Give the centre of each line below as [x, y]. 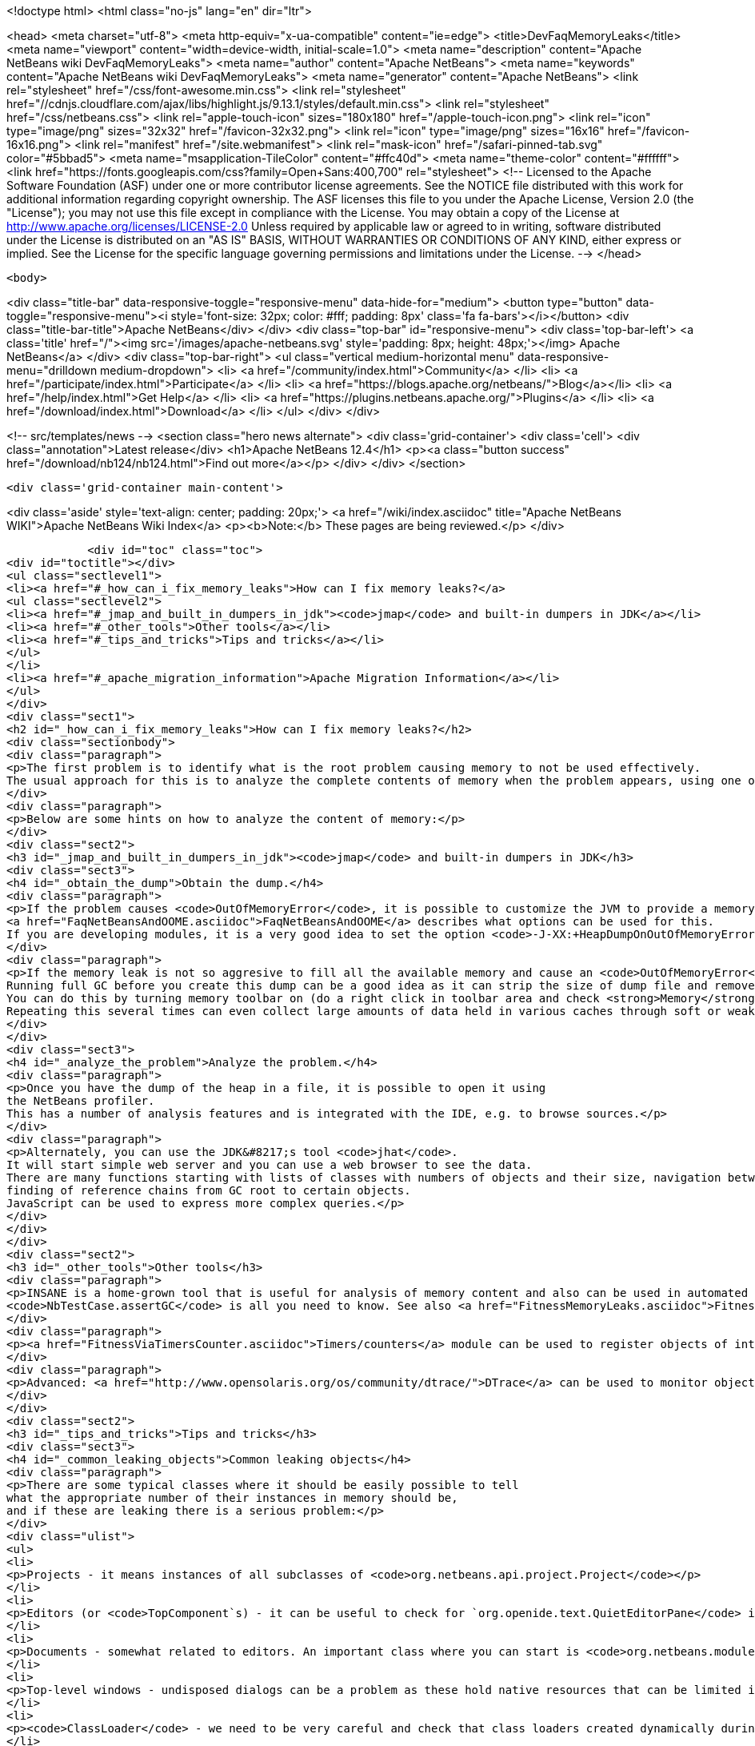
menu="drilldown [52, 370]
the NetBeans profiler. [81, 1101]
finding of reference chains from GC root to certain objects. [209, 1190]
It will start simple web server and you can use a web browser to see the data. [270, 1165]
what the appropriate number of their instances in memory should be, [232, 1498]
